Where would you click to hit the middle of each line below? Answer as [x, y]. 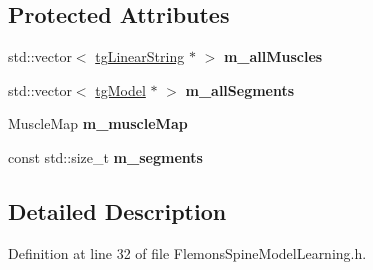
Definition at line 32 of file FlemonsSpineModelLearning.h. [187, 252]
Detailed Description [117, 210]
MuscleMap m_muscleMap [98, 123]
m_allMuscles [273, 56]
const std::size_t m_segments [105, 156]
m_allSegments [240, 89]
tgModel [120, 89]
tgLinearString [140, 56]
